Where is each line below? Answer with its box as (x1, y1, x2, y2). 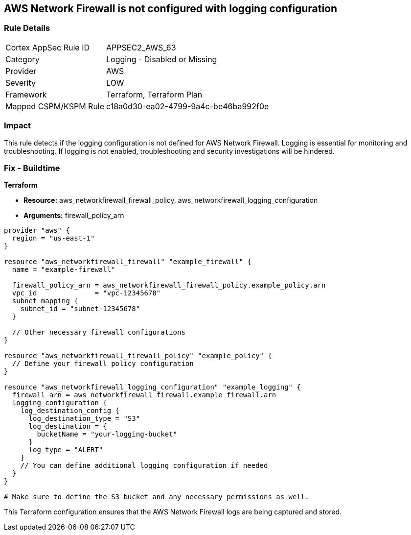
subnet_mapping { (12, 297, 78, 305)
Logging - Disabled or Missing (106, 54, 217, 64)
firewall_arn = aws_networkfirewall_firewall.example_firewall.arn (12, 391, 276, 399)
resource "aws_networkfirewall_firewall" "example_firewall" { (4, 258, 251, 266)
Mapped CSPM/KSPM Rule (5, 101, 105, 111)
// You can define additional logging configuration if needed (20, 462, 268, 470)
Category (5, 54, 40, 64)
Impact (4, 121, 31, 131)
